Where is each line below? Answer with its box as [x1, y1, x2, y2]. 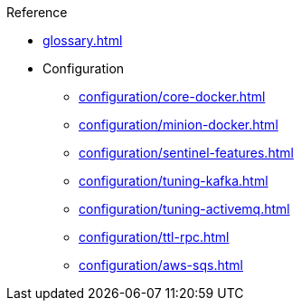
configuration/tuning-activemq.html [79, 201, 290, 217]
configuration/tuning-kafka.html [79, 173, 268, 188]
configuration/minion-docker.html [79, 117, 278, 132]
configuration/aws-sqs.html [79, 257, 243, 273]
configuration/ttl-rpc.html [79, 229, 230, 245]
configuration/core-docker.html [79, 89, 266, 104]
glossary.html [42, 33, 123, 48]
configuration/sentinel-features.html [79, 145, 294, 160]
